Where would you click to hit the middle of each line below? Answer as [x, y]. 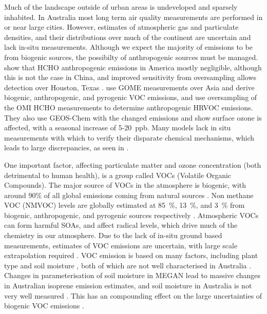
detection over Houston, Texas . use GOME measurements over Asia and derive [129, 87]
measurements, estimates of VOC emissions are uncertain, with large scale [121, 245]
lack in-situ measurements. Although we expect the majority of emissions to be [128, 47]
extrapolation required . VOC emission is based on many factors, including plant [131, 255]
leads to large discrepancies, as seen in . [66, 148]
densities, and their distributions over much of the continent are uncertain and [128, 37]
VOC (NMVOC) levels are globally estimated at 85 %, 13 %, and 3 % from [125, 205]
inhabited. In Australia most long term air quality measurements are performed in [133, 17]
